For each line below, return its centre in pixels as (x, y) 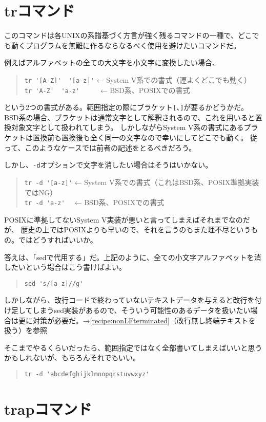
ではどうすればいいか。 (58, 240)
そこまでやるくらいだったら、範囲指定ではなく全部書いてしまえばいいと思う (133, 347)
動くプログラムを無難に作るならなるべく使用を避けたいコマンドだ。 (126, 45)
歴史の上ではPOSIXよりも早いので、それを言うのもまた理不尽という (136, 230)
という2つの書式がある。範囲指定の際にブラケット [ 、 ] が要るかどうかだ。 (126, 107)
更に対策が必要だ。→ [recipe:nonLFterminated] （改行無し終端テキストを (137, 320)
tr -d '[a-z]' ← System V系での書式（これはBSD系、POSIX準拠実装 (142, 182)
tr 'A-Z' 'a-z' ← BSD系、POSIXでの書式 (107, 90)
